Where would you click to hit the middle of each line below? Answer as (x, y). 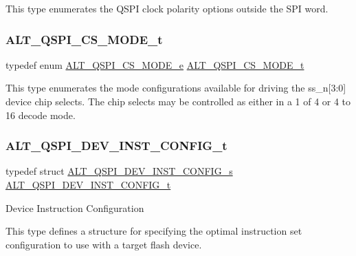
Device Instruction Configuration (75, 207)
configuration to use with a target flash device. (104, 244)
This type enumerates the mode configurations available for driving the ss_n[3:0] (176, 88)
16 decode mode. (41, 115)
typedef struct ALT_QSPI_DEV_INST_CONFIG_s (119, 171)
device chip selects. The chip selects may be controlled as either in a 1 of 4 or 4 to (178, 101)
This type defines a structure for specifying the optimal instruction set (154, 231)
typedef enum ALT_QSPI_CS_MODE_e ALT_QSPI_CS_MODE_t (155, 64)
